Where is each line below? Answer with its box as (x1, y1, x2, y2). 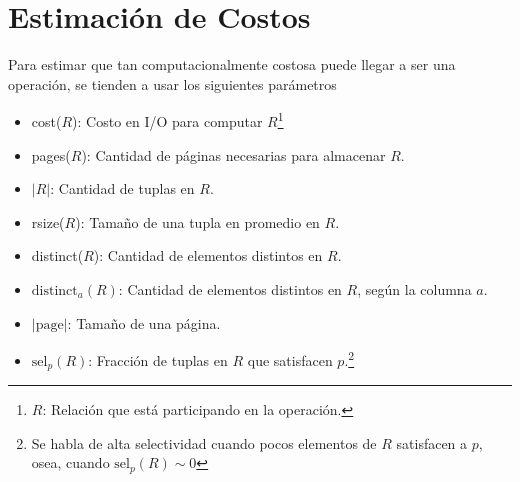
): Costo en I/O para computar (72, 110, 263, 131)
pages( (31, 144, 71, 165)
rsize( (31, 211, 65, 232)
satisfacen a (396, 432, 468, 453)
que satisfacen (247, 349, 333, 370)
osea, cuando (31, 452, 110, 473)
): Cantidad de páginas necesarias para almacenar (81, 144, 386, 165)
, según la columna (357, 278, 472, 299)
